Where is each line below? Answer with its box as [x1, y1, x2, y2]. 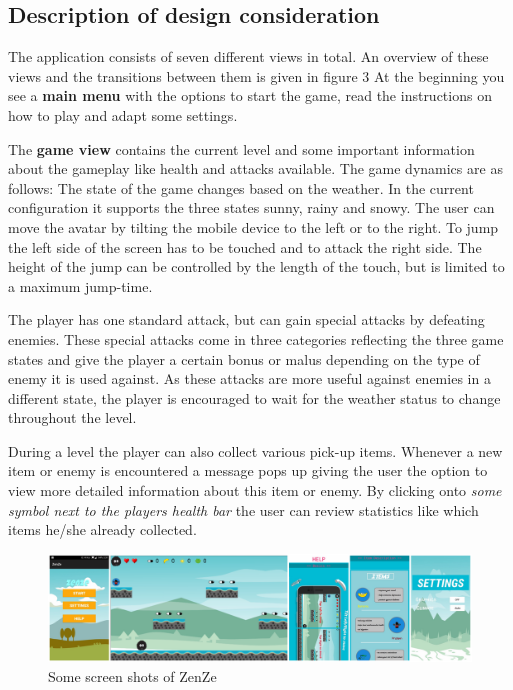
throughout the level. [8, 407, 137, 428]
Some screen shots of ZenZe [48, 665, 217, 686]
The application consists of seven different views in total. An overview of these [8, 46, 489, 67]
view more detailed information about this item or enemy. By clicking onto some [8, 480, 502, 501]
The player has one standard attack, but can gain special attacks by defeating [8, 309, 485, 330]
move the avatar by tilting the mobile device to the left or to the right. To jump [8, 216, 499, 237]
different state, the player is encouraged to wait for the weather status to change [8, 387, 501, 408]
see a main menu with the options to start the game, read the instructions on [8, 85, 492, 106]
